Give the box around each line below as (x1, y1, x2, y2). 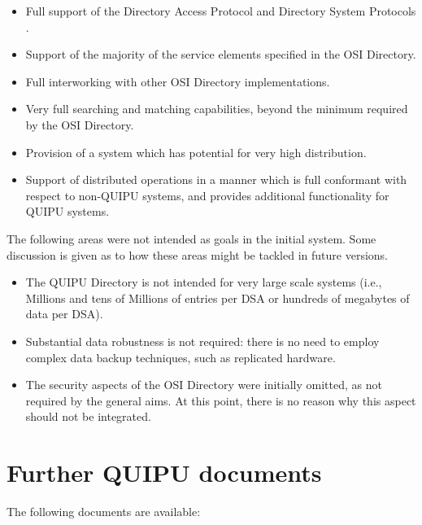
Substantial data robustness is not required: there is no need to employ (25, 332, 380, 349)
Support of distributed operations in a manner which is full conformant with (25, 171, 407, 188)
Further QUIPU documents (7, 456, 322, 489)
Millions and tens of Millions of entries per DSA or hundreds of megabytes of (25, 289, 410, 306)
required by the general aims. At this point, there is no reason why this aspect (25, 392, 416, 409)
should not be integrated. (25, 408, 151, 425)
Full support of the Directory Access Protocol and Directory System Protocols (25, 2, 416, 19)
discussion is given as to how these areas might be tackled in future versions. (7, 246, 388, 263)
